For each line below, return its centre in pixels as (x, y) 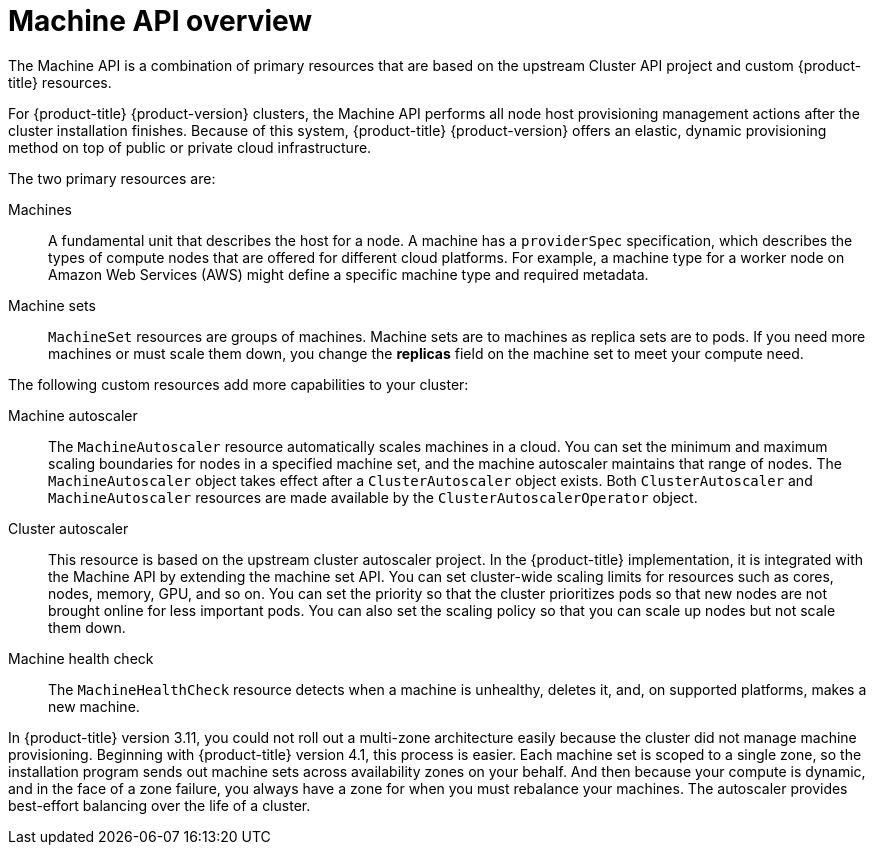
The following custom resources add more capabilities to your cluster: (238, 384)
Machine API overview (160, 21)
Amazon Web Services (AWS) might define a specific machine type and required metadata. (348, 274)
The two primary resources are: (112, 178)
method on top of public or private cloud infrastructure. (190, 147)
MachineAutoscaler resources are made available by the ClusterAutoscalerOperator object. (373, 497)
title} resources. (60, 82)
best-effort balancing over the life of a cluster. (159, 805)
